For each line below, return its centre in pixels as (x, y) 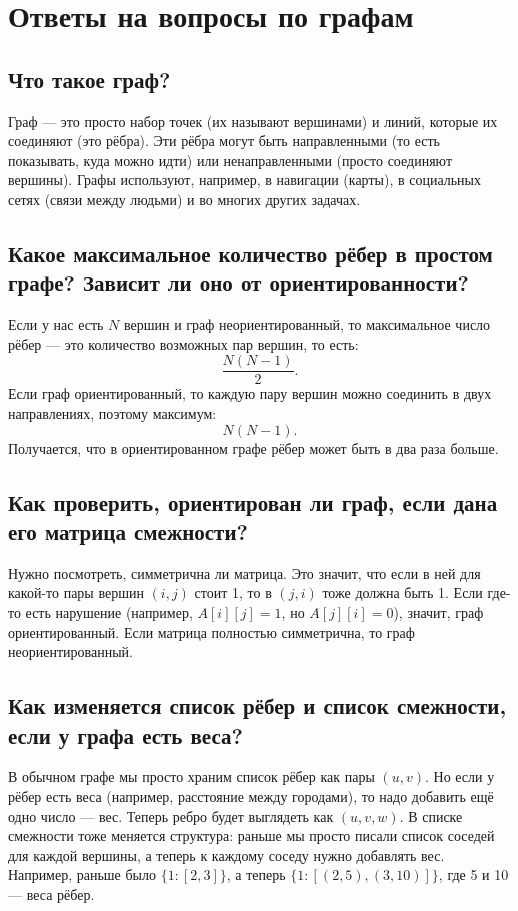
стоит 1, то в (233, 592)
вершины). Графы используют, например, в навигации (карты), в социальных (245, 179)
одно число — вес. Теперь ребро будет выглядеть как (171, 815)
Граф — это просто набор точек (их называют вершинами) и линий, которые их (253, 120)
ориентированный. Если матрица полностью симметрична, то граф (211, 631)
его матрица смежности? (128, 530)
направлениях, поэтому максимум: (112, 412)
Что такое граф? (89, 78)
